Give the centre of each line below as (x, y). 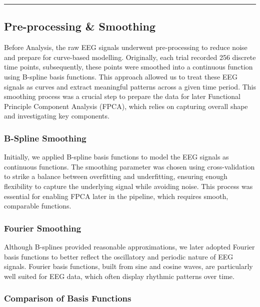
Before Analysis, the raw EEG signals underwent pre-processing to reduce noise (126, 47)
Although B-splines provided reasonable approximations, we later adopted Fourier (129, 246)
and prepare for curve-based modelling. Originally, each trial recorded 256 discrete (130, 57)
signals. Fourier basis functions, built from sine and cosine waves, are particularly (128, 266)
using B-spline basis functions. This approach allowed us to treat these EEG (121, 76)
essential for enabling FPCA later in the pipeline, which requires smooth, (116, 196)
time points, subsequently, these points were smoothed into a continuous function (128, 67)
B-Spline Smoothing (45, 138)
